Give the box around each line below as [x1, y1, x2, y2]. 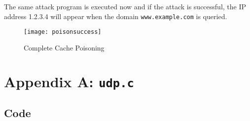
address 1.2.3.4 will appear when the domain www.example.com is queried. [4, 11, 227, 21]
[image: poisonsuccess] [24, 28, 102, 36]
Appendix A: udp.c [4, 71, 134, 91]
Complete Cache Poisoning [24, 42, 105, 52]
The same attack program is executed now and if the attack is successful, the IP [4, 1, 247, 11]
